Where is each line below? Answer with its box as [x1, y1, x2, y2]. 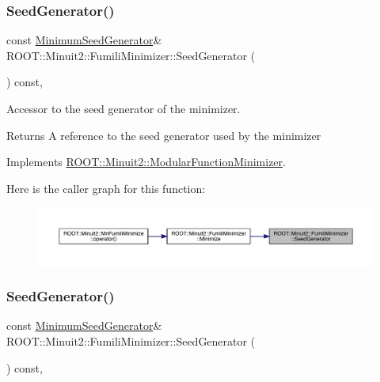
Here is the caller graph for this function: [6, 180, 206, 196]
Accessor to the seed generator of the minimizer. [6, 100, 241, 116]
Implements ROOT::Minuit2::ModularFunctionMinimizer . [6, 153, 286, 170]
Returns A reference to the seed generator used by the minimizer [6, 127, 321, 143]
